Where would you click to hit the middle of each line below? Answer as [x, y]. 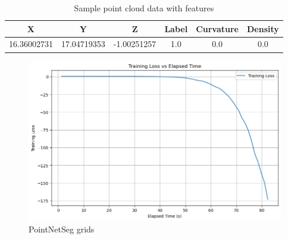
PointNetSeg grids [62, 229]
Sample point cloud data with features [144, 8]
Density [263, 28]
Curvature [217, 28]
